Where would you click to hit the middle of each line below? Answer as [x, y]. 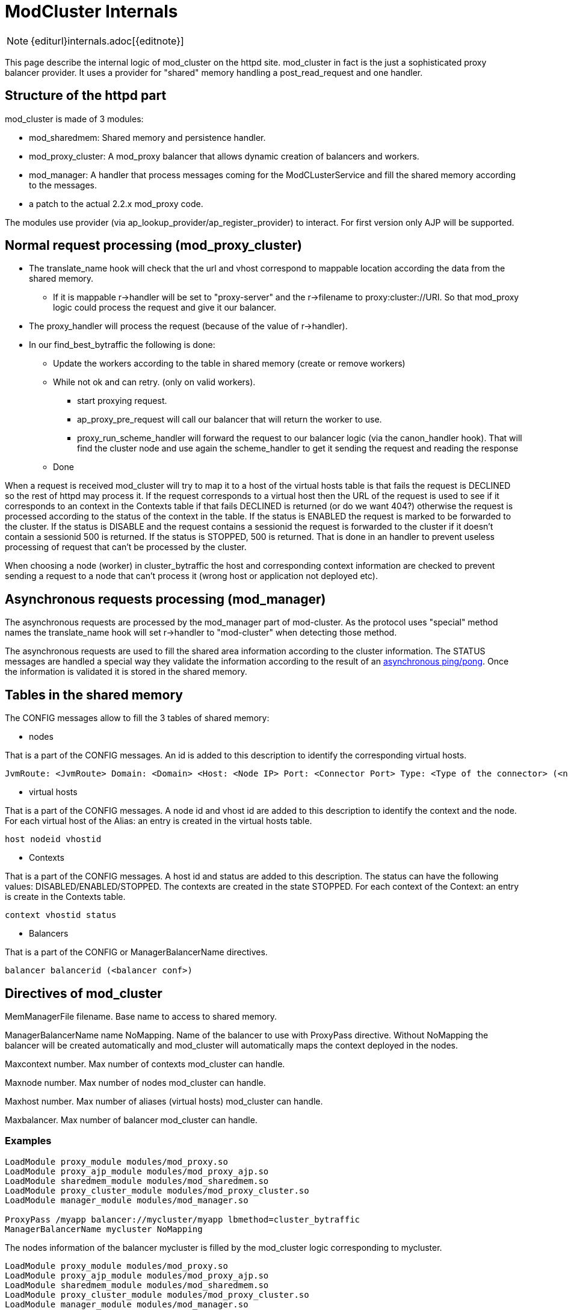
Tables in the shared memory [94, 695]
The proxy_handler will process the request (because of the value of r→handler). [188, 326]
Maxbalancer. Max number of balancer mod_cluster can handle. [131, 1120]
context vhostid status [61, 915]
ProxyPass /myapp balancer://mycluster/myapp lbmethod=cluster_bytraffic [183, 1219]
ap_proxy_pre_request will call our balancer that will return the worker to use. [230, 420]
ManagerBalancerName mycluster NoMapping [104, 1229]
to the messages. [63, 185]
